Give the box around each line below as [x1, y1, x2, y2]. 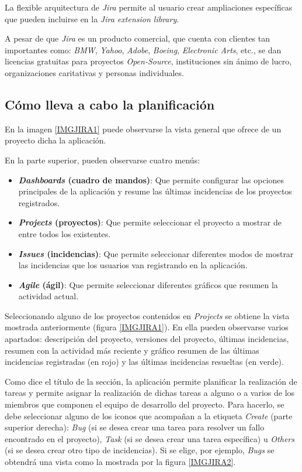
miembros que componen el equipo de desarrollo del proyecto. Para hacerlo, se [5, 398, 284, 411]
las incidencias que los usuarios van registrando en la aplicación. [18, 259, 248, 271]
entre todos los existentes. [18, 227, 111, 240]
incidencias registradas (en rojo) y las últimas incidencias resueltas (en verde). [5, 355, 284, 368]
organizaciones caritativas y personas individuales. [5, 66, 184, 78]
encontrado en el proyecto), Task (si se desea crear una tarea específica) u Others [5, 432, 294, 444]
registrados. [18, 196, 60, 208]
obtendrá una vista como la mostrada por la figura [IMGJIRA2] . [5, 456, 236, 468]
